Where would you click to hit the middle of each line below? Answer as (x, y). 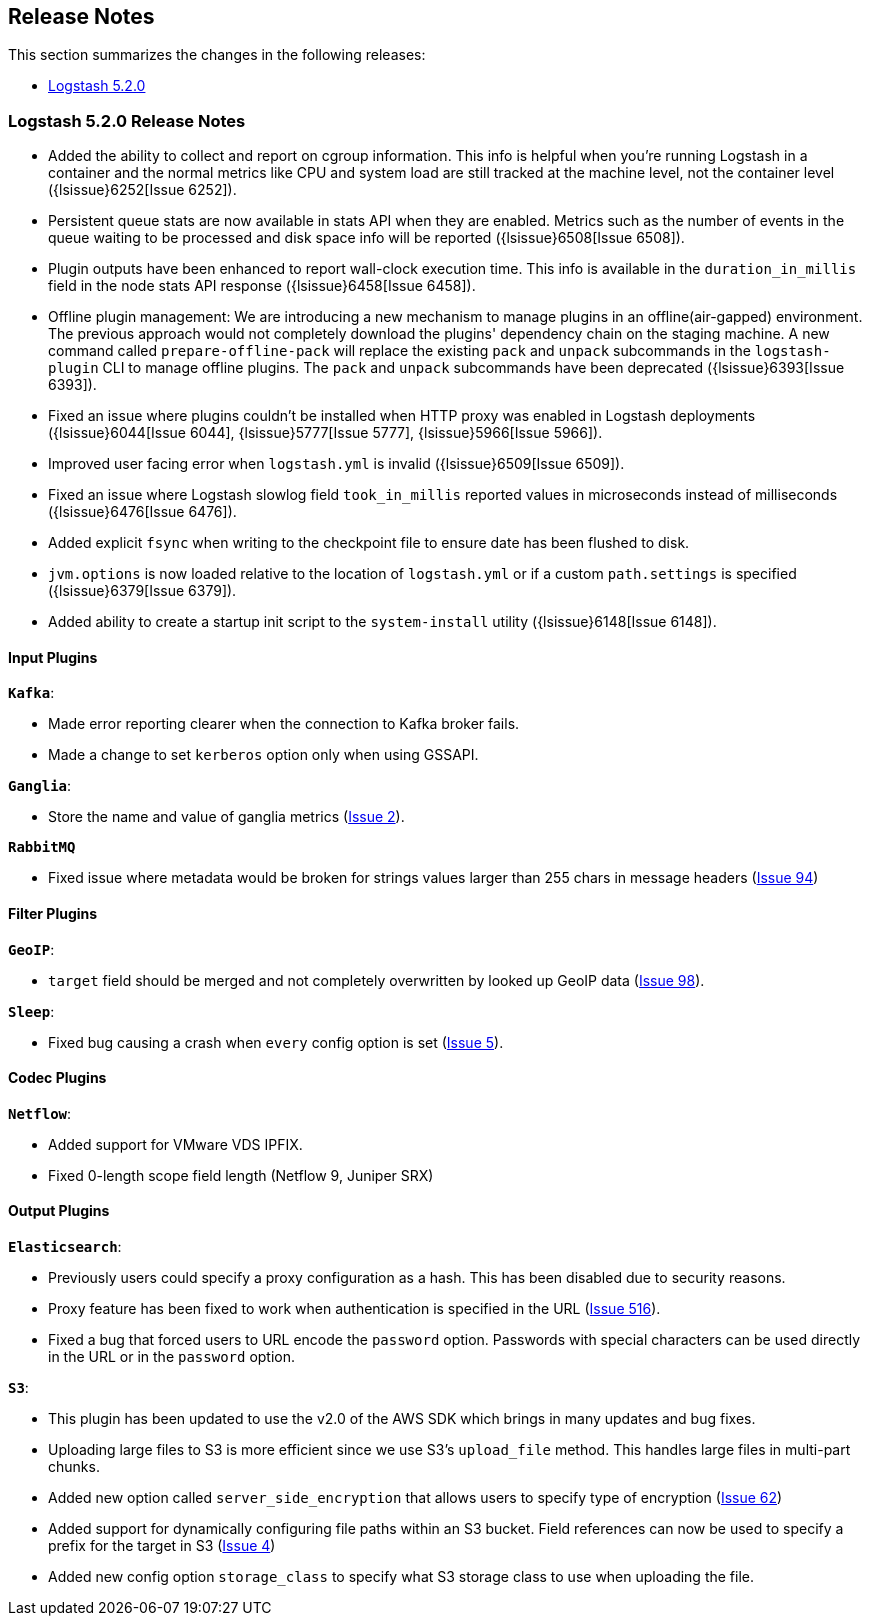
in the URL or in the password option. (172, 1357)
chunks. (74, 1467)
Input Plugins (53, 657)
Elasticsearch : (65, 1247)
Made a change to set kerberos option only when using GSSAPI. (263, 755)
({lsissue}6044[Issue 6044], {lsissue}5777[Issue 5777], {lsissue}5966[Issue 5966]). (325, 433)
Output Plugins (59, 1211)
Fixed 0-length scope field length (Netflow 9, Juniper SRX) (241, 1175)
